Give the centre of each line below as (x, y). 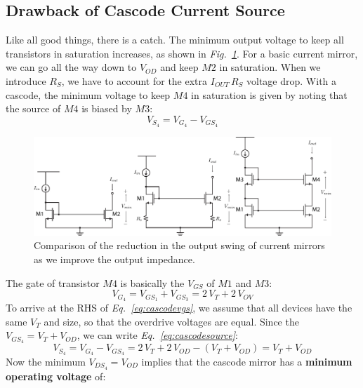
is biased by (107, 108)
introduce (26, 80)
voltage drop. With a (292, 80)
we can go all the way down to (71, 67)
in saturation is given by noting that (269, 94)
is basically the (152, 282)
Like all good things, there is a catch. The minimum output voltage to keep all (175, 40)
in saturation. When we (270, 67)
